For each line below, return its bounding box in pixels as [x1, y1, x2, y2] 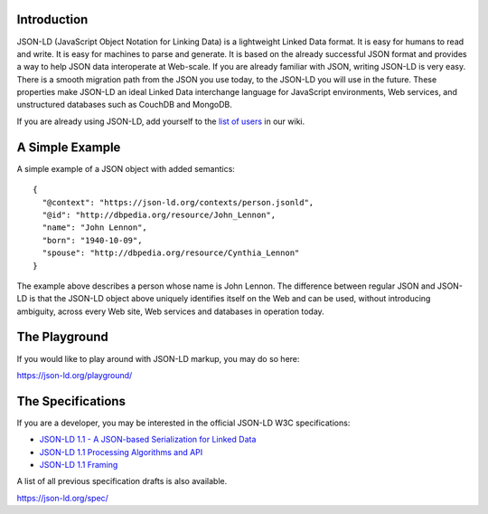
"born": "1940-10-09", [42, 235, 143, 245]
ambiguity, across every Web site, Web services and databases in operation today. [16, 306, 324, 317]
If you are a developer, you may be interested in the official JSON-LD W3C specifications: [16, 417, 351, 428]
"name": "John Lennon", [42, 223, 148, 233]
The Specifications [16, 394, 127, 409]
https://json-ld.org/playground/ [16, 369, 133, 380]
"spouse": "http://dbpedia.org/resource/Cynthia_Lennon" [42, 248, 300, 258]
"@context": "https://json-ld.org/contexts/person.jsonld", [42, 197, 314, 207]
